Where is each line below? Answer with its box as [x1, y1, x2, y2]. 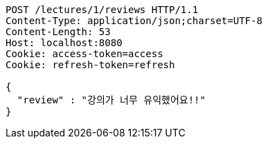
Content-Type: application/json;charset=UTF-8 [6, 15, 262, 26]
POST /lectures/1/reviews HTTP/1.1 [6, 4, 199, 15]
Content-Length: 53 [6, 26, 111, 37]
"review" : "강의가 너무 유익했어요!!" [17, 94, 206, 105]
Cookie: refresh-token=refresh [6, 59, 175, 70]
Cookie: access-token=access [6, 48, 163, 59]
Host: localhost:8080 [6, 37, 123, 48]
